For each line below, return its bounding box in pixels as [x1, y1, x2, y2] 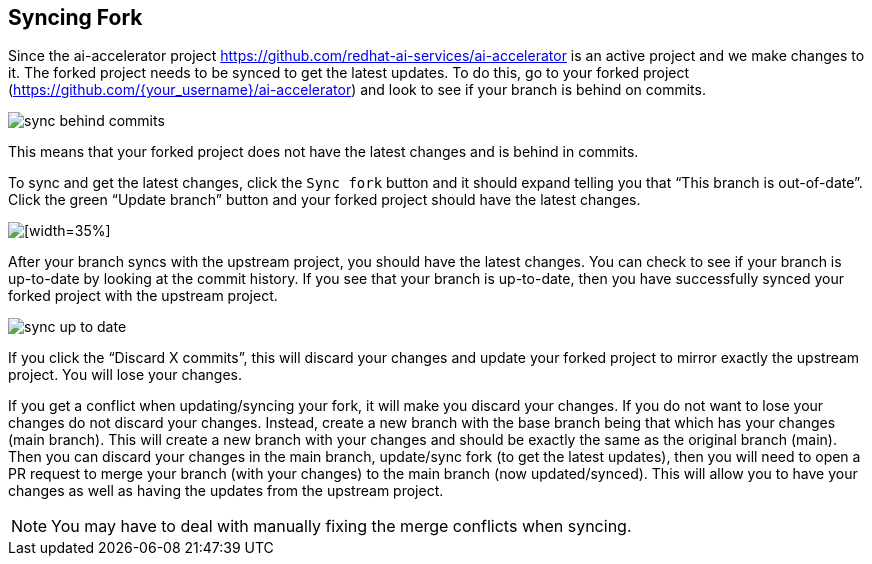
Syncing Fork [8, 5, 143, 30]
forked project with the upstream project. [8, 287, 278, 305]
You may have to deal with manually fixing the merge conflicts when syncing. [51, 516, 632, 537]
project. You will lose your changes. [8, 366, 243, 384]
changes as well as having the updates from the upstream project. [8, 482, 444, 500]
